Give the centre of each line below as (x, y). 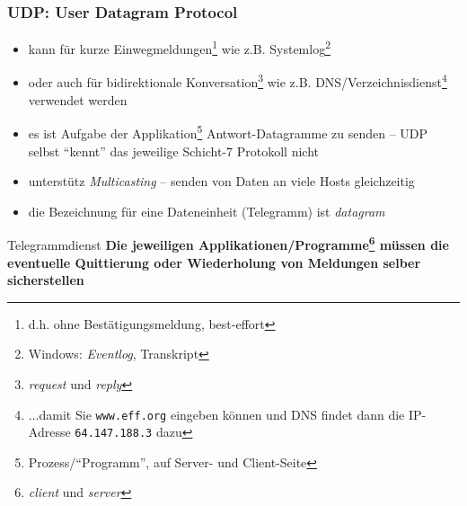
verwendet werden (78, 99)
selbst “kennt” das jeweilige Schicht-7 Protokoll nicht (174, 151)
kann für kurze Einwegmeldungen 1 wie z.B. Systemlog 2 (179, 47)
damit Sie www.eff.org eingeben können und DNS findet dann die (222, 414)
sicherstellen (46, 280)
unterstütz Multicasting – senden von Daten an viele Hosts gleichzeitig (221, 181)
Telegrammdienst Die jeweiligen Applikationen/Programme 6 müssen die (228, 243)
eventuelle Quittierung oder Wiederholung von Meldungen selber (214, 262)
